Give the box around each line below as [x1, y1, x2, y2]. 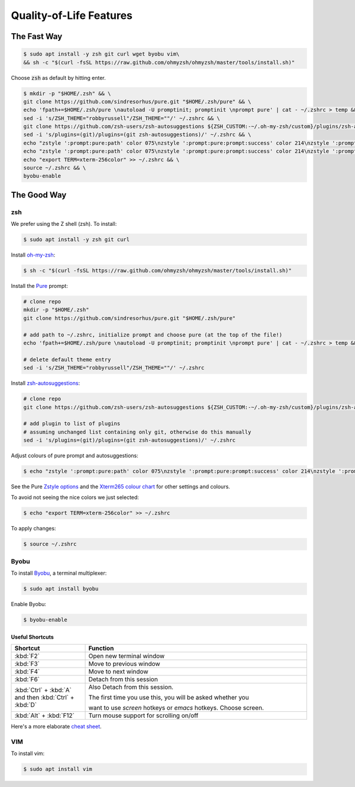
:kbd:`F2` [14, 652, 40, 660]
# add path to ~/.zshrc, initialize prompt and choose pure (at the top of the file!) [23, 331, 283, 338]
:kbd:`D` [14, 701, 37, 709]
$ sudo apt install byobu [23, 585, 99, 592]
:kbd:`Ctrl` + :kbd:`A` [14, 686, 72, 694]
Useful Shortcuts [11, 633, 54, 640]
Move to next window [88, 668, 149, 676]
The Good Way [11, 190, 67, 200]
